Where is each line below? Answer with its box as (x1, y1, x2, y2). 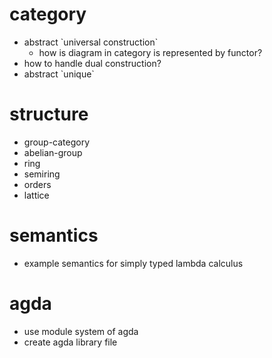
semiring (23, 168, 61, 180)
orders (23, 178, 52, 190)
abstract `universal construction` (23, 36, 159, 48)
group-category (23, 136, 91, 148)
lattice (23, 189, 50, 201)
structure (9, 103, 89, 126)
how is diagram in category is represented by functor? (38, 46, 263, 58)
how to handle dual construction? (23, 57, 162, 69)
